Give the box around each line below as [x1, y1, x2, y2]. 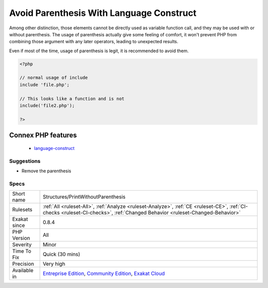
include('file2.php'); [19, 103, 75, 109]
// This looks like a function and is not [19, 96, 125, 101]
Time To [12, 248, 32, 255]
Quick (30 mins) [43, 251, 80, 258]
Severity [12, 241, 32, 248]
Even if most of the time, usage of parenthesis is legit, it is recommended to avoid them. [9, 48, 189, 54]
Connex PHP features [9, 131, 77, 140]
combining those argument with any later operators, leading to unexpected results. [9, 39, 179, 45]
